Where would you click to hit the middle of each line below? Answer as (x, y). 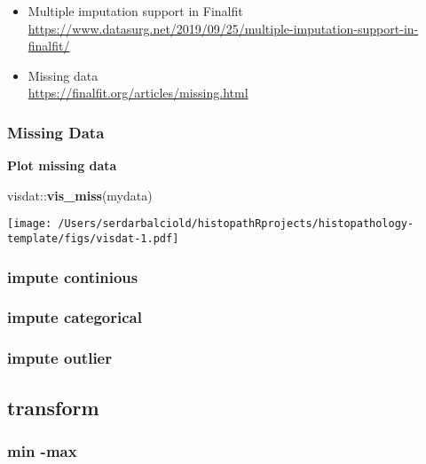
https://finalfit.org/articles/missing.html (138, 93)
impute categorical (75, 317)
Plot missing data (62, 165)
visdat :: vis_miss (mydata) (80, 195)
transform (53, 407)
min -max (42, 450)
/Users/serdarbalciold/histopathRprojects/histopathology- (236, 224)
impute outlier (59, 358)
